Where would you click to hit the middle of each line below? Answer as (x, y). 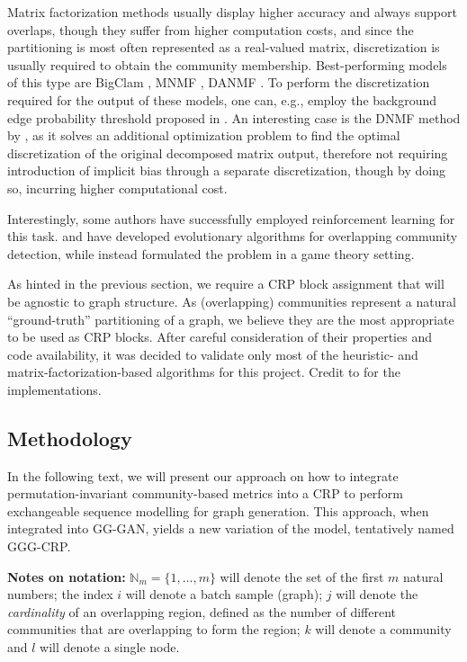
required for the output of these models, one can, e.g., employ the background (222, 99)
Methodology (70, 438)
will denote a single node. (110, 647)
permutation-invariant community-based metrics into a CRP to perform (205, 493)
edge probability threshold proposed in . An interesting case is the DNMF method (234, 117)
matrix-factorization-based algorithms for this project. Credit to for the (204, 372)
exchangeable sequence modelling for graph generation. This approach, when (218, 510)
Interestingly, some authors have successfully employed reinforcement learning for (231, 218)
